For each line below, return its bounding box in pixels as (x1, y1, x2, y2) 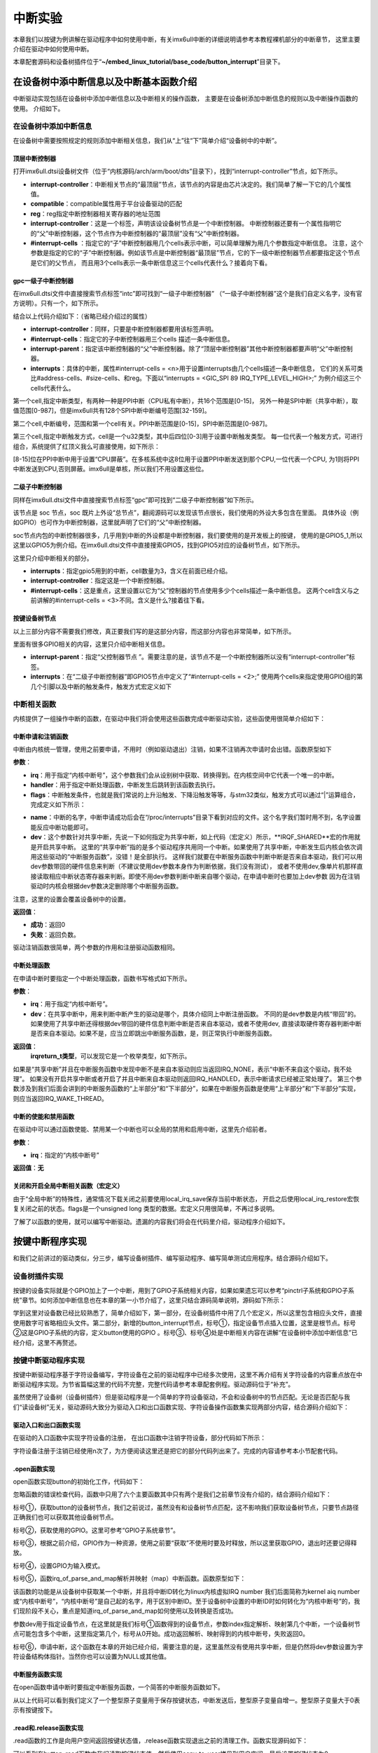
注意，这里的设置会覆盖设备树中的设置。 (13, 895, 129, 903)
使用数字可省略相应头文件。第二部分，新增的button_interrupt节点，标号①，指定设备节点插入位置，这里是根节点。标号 (13, 1318, 356, 1327)
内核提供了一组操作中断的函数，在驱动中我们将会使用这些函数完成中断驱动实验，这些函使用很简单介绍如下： (13, 714, 325, 722)
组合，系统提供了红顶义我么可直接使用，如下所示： (13, 442, 160, 450)
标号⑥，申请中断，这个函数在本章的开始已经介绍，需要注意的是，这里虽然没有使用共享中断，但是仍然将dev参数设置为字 (13, 1642, 363, 1651)
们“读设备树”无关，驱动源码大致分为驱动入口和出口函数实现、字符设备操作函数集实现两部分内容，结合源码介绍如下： (13, 1402, 350, 1411)
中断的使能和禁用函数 (13, 1112, 75, 1121)
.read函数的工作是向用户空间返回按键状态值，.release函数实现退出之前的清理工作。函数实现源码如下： (13, 1736, 309, 1745)
